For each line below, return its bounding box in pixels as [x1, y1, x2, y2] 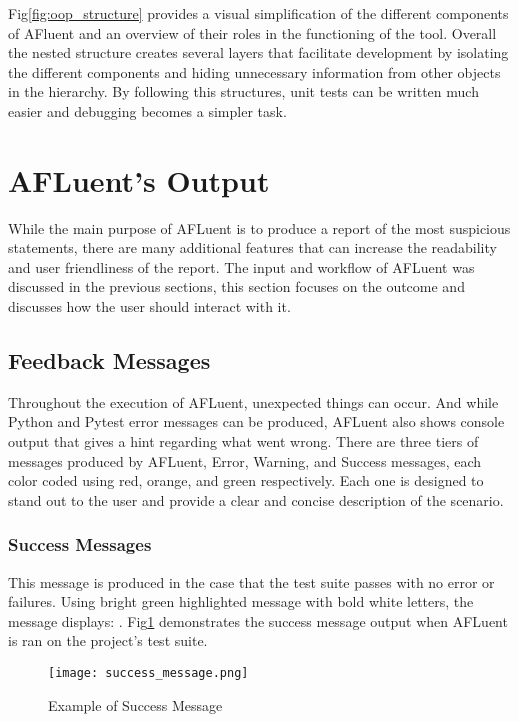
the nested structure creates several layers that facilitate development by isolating [8, 42, 509, 63]
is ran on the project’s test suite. [8, 630, 208, 651]
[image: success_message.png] [48, 666, 249, 681]
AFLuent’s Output [8, 159, 270, 200]
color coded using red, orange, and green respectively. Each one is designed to [8, 470, 484, 491]
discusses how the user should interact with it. [8, 296, 291, 317]
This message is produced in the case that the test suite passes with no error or [8, 571, 495, 592]
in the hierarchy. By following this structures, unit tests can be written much [8, 81, 479, 102]
